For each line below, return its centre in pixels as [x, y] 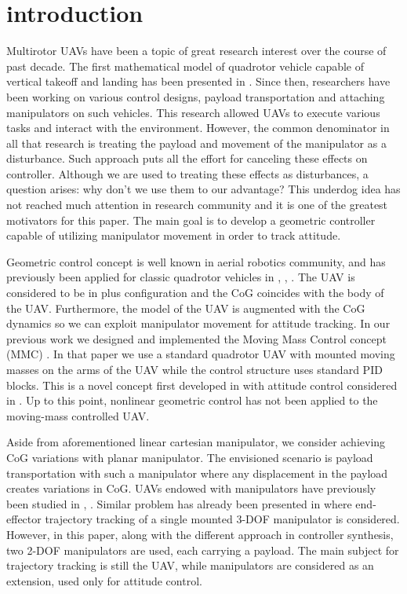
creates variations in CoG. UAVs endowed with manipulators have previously [191, 488]
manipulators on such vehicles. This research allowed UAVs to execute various [193, 112]
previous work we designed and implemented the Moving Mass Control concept [196, 338]
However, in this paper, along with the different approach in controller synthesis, [200, 534]
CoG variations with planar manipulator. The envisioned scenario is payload [190, 457]
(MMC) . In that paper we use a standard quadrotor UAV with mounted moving [201, 354]
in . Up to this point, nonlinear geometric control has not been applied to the [192, 400]
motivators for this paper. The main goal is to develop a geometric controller [191, 220]
